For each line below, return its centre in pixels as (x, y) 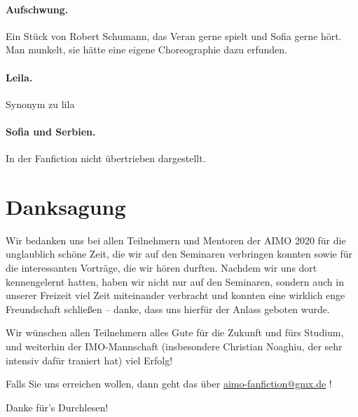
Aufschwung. (37, 9)
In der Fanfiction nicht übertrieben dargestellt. (106, 158)
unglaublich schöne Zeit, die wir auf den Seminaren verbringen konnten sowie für (179, 254)
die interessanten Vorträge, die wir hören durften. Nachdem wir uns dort (161, 268)
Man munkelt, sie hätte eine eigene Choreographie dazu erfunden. (146, 49)
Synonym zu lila (40, 104)
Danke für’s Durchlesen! (57, 407)
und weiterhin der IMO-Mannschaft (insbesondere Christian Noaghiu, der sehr (174, 346)
